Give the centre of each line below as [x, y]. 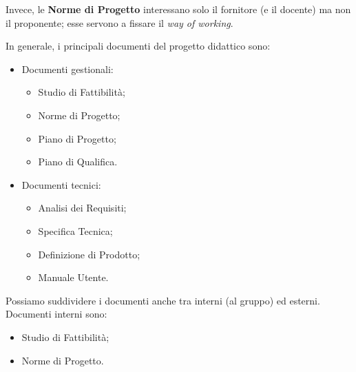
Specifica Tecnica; [75, 230]
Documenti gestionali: [67, 69]
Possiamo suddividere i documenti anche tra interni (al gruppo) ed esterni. [163, 300]
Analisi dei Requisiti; [82, 208]
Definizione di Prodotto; [89, 254]
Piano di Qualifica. [78, 162]
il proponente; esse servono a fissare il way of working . [119, 22]
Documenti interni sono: [56, 314]
